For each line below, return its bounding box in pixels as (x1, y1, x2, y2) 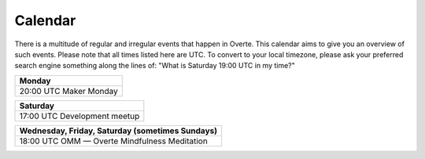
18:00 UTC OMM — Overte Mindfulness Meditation (19, 136, 208, 146)
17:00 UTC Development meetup (19, 110, 140, 121)
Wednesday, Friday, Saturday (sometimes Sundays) (19, 125, 218, 136)
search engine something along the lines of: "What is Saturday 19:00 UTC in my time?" (14, 61, 295, 70)
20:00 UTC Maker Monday (19, 85, 118, 96)
